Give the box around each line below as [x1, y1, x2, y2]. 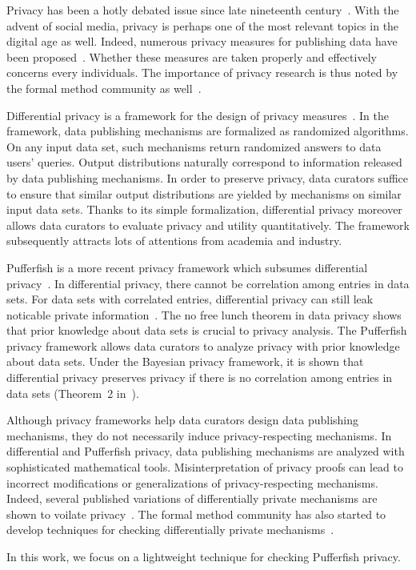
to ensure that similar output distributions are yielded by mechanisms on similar [6, 185, 402, 202]
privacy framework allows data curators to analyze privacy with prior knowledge [6, 337, 400, 354]
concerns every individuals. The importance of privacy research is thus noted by [6, 64, 398, 81]
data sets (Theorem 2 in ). [6, 384, 139, 401]
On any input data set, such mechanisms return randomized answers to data [6, 138, 382, 155]
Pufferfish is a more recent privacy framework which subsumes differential [6, 259, 368, 275]
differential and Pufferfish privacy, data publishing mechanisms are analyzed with [6, 443, 405, 460]
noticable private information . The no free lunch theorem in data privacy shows [6, 306, 402, 323]
